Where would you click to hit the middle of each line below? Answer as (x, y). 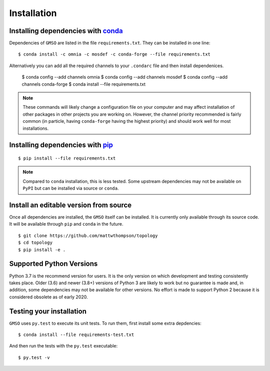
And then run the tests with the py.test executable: (63, 346)
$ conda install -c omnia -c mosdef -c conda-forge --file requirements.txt (114, 54)
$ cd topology (35, 243)
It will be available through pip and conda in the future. (66, 224)
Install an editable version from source (70, 205)
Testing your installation (48, 311)
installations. (36, 128)
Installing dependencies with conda (66, 31)
